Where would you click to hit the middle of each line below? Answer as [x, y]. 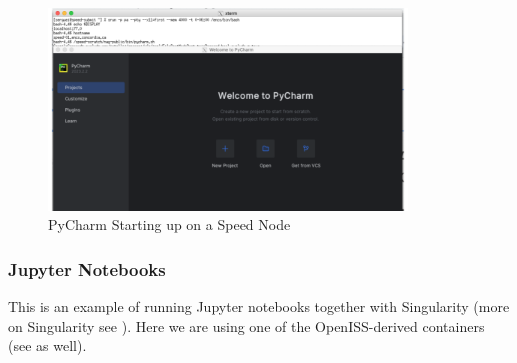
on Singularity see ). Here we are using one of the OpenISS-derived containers [246, 325]
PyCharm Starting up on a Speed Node [169, 224]
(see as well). [47, 345]
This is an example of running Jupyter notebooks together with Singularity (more [259, 306]
